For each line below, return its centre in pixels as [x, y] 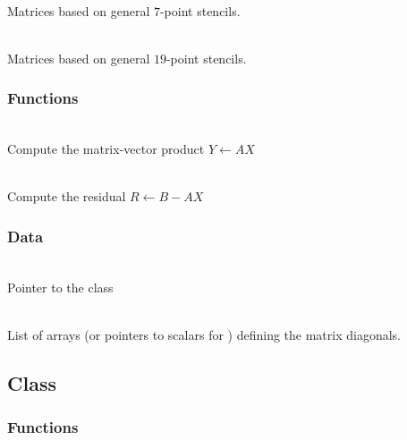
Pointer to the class [60, 287]
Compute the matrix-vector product [106, 149]
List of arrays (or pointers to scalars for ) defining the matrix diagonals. [204, 334]
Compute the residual [67, 196]
